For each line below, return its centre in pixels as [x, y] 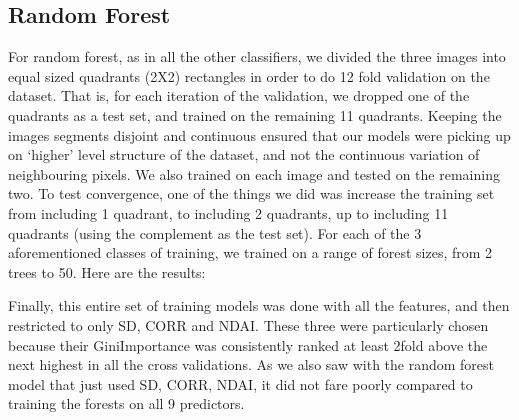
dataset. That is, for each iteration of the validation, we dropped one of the [239, 95]
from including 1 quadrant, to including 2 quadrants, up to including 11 [228, 212]
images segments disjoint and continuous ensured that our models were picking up [259, 134]
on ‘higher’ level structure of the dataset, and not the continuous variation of [244, 154]
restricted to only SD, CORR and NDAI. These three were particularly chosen [248, 324]
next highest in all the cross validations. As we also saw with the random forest [251, 364]
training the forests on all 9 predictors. [126, 403]
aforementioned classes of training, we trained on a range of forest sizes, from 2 [250, 252]
